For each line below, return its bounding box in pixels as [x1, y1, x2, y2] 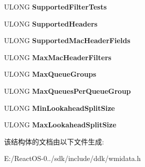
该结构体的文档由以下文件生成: [4, 136, 104, 146]
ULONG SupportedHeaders [4, 18, 97, 29]
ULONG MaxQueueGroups [4, 69, 96, 79]
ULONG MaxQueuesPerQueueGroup [4, 85, 131, 96]
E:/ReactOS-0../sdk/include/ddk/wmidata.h [4, 153, 141, 163]
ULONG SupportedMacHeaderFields [4, 35, 130, 46]
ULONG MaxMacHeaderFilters [4, 52, 111, 62]
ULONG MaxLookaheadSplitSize [4, 119, 116, 130]
